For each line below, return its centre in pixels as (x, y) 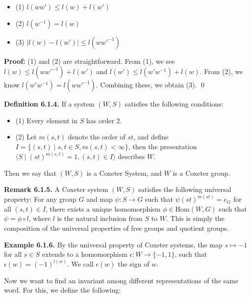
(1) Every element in (47, 120)
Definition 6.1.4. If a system (49, 104)
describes (131, 156)
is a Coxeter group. (201, 173)
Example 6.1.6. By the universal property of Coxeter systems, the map (113, 244)
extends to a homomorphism (85, 254)
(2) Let (26, 137)
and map (100, 199)
